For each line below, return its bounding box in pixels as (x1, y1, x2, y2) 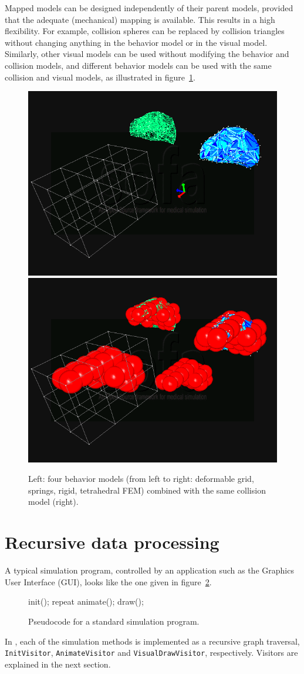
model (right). (28, 495, 79, 508)
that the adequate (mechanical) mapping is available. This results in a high (5, 13, 275, 25)
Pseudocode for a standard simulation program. (28, 615, 200, 627)
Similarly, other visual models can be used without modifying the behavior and (5, 48, 289, 60)
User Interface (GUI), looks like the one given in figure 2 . (5, 575, 212, 588)
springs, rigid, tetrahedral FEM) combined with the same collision (28, 484, 266, 496)
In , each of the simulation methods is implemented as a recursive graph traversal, (5, 635, 300, 647)
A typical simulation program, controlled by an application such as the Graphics (5, 564, 294, 576)
